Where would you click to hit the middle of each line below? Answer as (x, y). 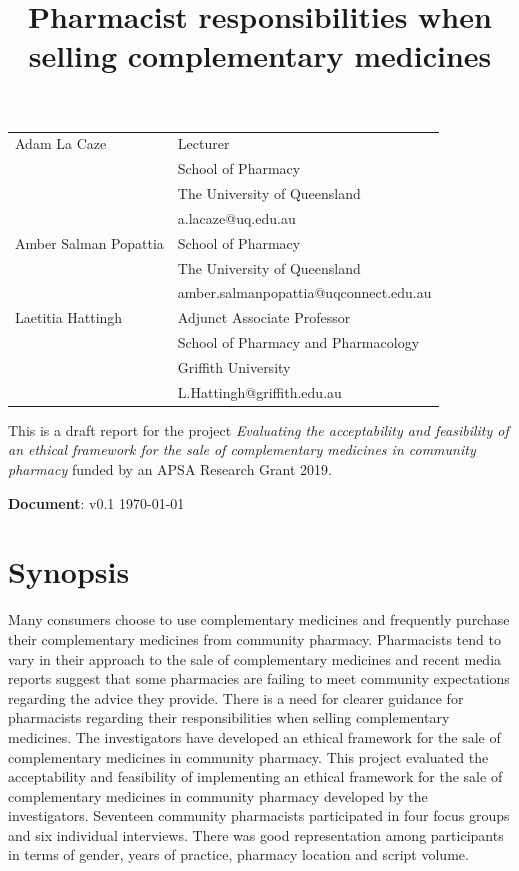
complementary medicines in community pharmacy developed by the (218, 795)
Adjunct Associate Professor (264, 317)
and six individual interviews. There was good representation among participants (256, 834)
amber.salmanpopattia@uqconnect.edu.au (304, 292)
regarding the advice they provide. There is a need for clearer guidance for (236, 697)
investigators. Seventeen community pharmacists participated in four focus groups (259, 815)
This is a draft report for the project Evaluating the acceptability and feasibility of (258, 429)
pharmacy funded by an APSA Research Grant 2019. (170, 469)
